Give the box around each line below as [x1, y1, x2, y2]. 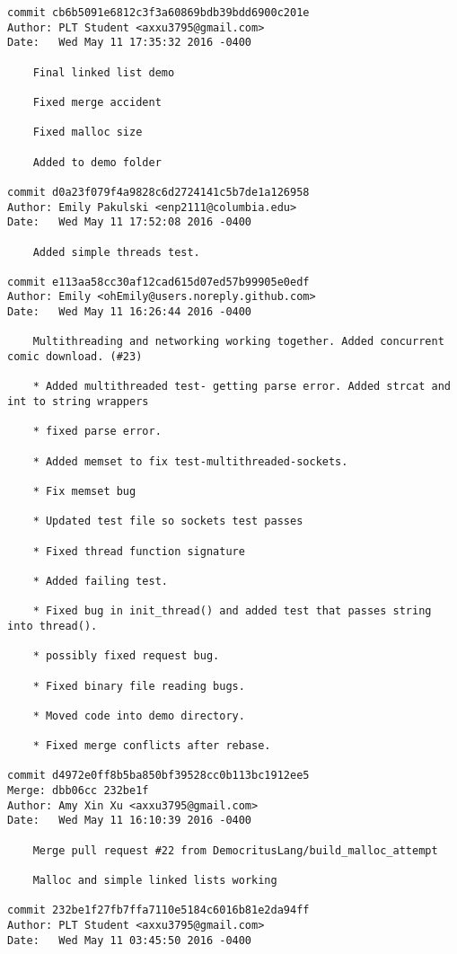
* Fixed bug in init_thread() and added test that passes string [32, 605, 432, 618]
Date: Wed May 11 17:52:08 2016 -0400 [7, 216, 252, 229]
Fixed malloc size [32, 126, 143, 139]
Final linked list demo [32, 66, 175, 79]
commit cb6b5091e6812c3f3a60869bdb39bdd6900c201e [7, 6, 310, 19]
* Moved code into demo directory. [32, 709, 245, 722]
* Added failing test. [32, 574, 168, 587]
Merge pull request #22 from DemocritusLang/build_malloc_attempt [32, 844, 438, 857]
